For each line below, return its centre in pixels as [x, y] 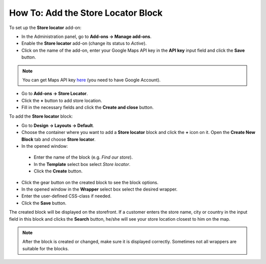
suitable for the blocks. [46, 248]
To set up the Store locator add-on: [45, 28]
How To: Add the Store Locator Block [86, 13]
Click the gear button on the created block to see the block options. [90, 182]
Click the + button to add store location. [62, 100]
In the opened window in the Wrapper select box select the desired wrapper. [100, 189]
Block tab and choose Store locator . [59, 139]
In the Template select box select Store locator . [82, 164]
